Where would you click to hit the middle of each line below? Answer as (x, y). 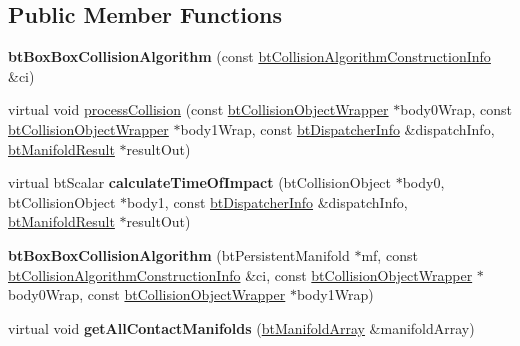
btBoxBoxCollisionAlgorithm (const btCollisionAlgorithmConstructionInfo (249, 56)
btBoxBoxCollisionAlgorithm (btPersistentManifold (179, 254)
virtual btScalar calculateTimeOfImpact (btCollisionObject (200, 182)
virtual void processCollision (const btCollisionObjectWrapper (198, 109)
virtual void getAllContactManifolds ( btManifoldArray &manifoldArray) (241, 327)
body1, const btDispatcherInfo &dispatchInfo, (267, 201)
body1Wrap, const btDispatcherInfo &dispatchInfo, (337, 128)
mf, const (389, 254)
